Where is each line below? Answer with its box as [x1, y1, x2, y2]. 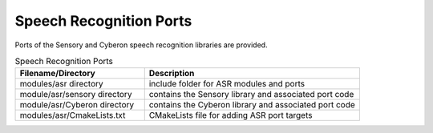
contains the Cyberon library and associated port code [148, 99, 356, 111]
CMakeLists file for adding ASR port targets [148, 110, 313, 121]
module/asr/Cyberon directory [19, 99, 135, 111]
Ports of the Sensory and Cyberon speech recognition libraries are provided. [14, 40, 268, 50]
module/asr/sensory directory [19, 89, 132, 100]
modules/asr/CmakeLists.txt [19, 110, 126, 121]
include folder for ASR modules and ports [148, 79, 305, 90]
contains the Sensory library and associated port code [148, 89, 354, 100]
